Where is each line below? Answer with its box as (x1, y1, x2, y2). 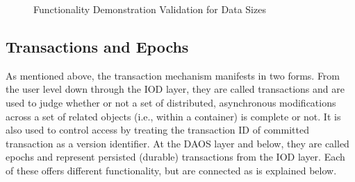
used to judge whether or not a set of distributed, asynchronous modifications (6, 95, 336, 109)
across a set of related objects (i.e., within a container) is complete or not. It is (6, 109, 341, 123)
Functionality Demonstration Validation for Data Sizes (33, 2, 266, 16)
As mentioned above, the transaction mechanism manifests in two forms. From (6, 68, 340, 82)
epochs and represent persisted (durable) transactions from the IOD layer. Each (6, 149, 345, 164)
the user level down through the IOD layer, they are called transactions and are (6, 82, 345, 96)
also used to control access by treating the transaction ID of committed (6, 122, 309, 137)
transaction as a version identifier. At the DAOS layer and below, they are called (6, 136, 349, 150)
